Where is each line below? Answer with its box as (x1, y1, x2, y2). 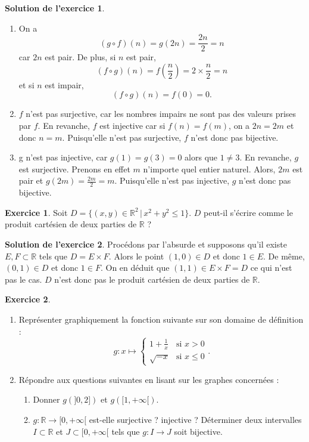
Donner (33, 393, 60, 406)
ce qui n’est (250, 261, 292, 274)
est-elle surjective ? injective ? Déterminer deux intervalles (89, 413, 302, 426)
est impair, (45, 78, 84, 91)
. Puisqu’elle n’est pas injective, (114, 174, 230, 187)
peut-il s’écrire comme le (204, 206, 293, 218)
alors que (185, 151, 218, 163)
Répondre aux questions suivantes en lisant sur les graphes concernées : (18, 373, 279, 385)
